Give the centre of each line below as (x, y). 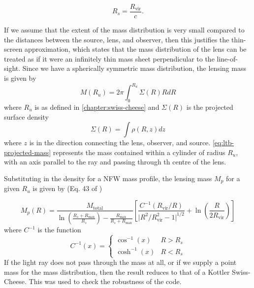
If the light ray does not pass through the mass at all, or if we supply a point (120, 262)
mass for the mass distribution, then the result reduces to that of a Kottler (117, 272)
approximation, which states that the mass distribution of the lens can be (136, 49)
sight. (12, 68)
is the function (59, 230)
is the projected (210, 107)
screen (13, 49)
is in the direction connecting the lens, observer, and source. (120, 143)
